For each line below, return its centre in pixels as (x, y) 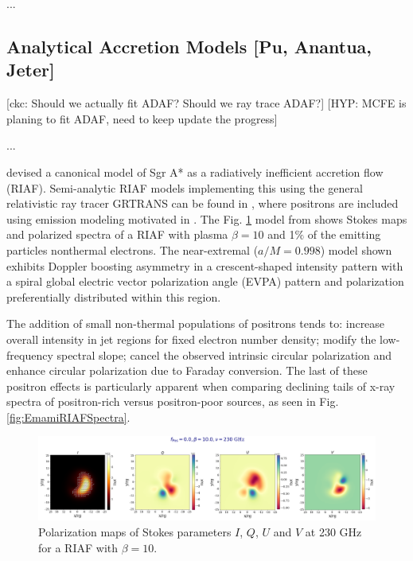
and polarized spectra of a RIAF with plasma (117, 234)
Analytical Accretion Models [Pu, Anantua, (189, 46)
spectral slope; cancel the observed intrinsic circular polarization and (224, 355)
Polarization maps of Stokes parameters (135, 532)
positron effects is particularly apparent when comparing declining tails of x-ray (201, 386)
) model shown (356, 249)
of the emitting (344, 234)
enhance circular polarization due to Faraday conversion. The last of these (187, 370)
